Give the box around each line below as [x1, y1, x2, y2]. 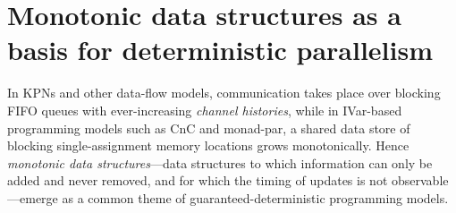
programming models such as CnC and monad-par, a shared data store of [7, 118, 410, 137]
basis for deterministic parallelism [7, 31, 434, 68]
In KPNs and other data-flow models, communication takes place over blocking [7, 83, 441, 102]
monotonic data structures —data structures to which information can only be [7, 153, 433, 172]
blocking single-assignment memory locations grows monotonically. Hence [7, 136, 410, 155]
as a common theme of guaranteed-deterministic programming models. [62, 188, 449, 207]
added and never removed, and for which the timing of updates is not [7, 171, 388, 190]
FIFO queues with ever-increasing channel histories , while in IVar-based [7, 100, 402, 119]
